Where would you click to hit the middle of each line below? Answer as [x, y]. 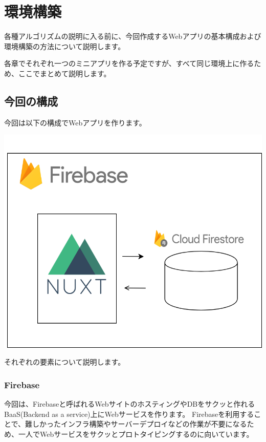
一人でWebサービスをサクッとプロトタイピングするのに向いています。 [136, 434]
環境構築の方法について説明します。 [65, 46]
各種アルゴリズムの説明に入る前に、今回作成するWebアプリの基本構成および [133, 36]
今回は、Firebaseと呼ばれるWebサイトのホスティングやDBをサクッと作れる [130, 403]
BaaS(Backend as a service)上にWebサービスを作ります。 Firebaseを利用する [129, 414]
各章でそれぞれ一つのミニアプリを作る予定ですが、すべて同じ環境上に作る [129, 63]
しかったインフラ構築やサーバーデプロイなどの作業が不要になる [140, 424]
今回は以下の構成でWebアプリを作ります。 [75, 122]
